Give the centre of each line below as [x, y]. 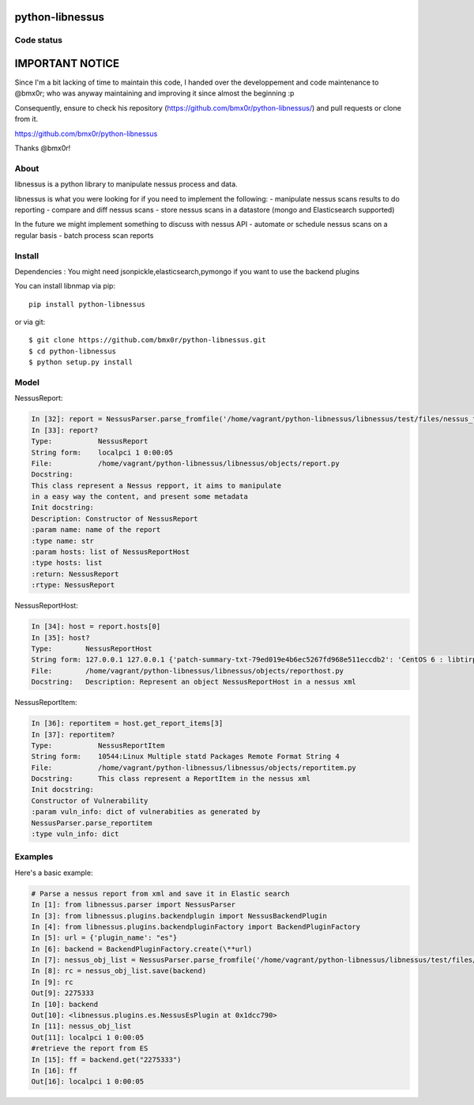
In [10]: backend [65, 1004]
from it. [26, 119]
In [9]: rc [52, 982]
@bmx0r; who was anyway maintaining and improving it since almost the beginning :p [154, 93]
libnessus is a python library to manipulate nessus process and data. [126, 184]
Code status [39, 40]
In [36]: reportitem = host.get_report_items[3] [127, 724]
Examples [34, 857]
